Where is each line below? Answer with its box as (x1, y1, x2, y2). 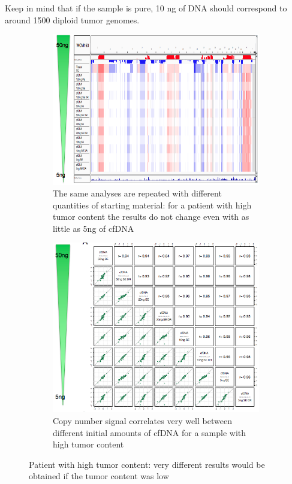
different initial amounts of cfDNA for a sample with (53, 426, 246, 438)
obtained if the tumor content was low (29, 470, 169, 482)
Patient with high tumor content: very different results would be (29, 458, 265, 470)
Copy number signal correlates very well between (53, 414, 232, 426)
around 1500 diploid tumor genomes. (5, 13, 140, 26)
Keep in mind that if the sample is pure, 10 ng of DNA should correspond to (5, 2, 287, 14)
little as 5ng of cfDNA (53, 222, 134, 234)
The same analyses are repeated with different (53, 187, 222, 199)
